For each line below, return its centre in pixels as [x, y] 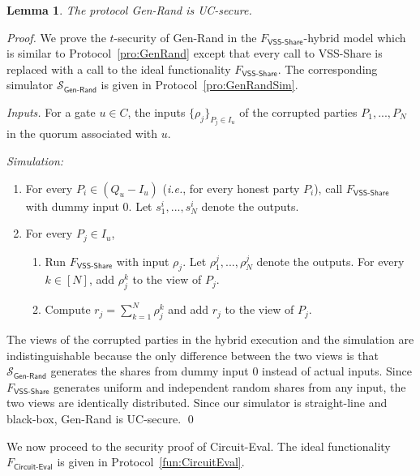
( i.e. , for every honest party [231, 188]
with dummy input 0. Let [89, 206]
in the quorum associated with [82, 133]
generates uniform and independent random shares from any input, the [230, 386]
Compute [68, 309]
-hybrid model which [355, 37]
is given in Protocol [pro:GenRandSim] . [199, 85]
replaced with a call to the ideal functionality [119, 69]
